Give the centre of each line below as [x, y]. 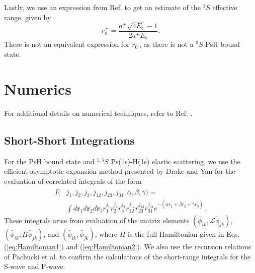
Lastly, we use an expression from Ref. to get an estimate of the [102, 7]
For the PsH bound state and [49, 161]
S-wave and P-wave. [35, 266]
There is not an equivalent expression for [67, 44]
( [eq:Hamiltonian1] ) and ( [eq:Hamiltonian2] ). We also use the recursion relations [128, 246]
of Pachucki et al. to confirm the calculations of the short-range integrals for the [127, 256]
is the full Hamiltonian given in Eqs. [184, 233]
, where [106, 233]
